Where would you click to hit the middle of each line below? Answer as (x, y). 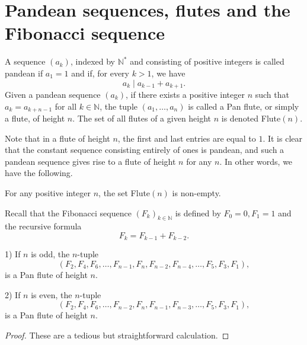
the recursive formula (43, 226)
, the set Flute (124, 192)
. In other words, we (256, 161)
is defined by (198, 213)
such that (272, 94)
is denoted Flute (251, 118)
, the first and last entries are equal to (187, 138)
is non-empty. (196, 192)
